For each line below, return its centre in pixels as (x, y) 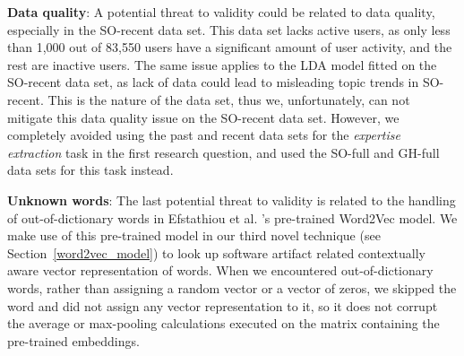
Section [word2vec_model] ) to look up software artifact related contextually (216, 252)
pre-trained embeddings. (73, 340)
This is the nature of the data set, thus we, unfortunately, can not (229, 99)
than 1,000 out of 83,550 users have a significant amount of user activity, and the (230, 47)
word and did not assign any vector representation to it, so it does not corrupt (223, 305)
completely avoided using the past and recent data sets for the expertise (204, 135)
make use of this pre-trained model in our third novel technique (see (194, 235)
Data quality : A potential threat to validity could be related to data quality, (221, 12)
